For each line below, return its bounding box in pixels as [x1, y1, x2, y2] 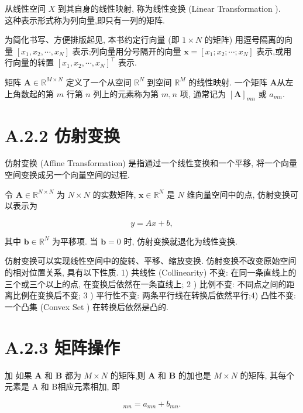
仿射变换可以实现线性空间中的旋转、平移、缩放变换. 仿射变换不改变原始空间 [5, 254, 297, 267]
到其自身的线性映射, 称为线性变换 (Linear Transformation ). [57, 2, 281, 14]
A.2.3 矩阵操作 [5, 335, 120, 359]
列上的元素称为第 [93, 87, 159, 99]
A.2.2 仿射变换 [5, 123, 120, 147]
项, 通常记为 [180, 87, 226, 99]
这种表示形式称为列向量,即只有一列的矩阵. [5, 13, 165, 26]
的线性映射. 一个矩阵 [188, 75, 267, 88]
